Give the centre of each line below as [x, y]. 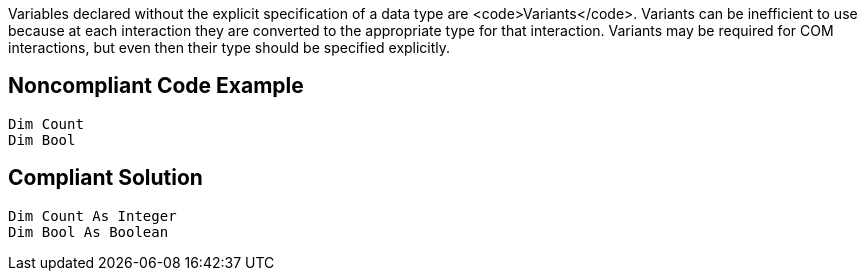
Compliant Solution [105, 178]
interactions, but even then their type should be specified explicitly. [229, 47]
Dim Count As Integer [92, 215]
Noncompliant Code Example [156, 86]
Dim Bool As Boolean [88, 231]
